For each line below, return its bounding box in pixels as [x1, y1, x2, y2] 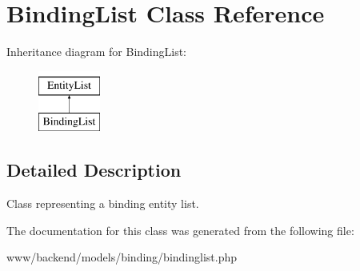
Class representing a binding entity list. [6, 195, 199, 212]
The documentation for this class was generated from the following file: [6, 221, 354, 238]
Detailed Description [6, 157, 182, 182]
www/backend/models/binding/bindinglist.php [6, 249, 238, 265]
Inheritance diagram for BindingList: [6, 43, 187, 60]
